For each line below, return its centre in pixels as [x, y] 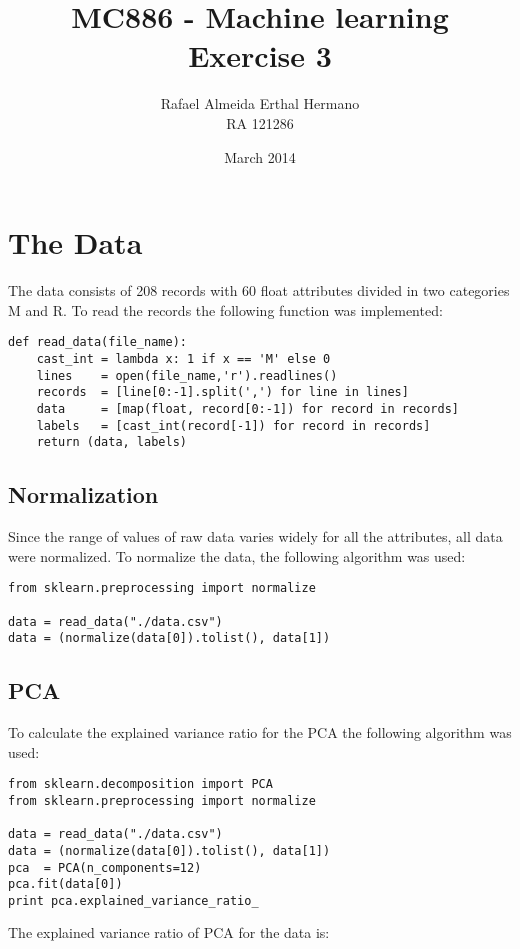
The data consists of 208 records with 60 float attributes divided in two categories [259, 290]
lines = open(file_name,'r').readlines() [187, 375]
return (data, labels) [111, 442]
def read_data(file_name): [97, 342]
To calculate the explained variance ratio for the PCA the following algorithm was [260, 732]
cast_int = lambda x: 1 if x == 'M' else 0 [183, 358]
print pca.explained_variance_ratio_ [133, 900]
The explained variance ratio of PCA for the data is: [169, 932]
